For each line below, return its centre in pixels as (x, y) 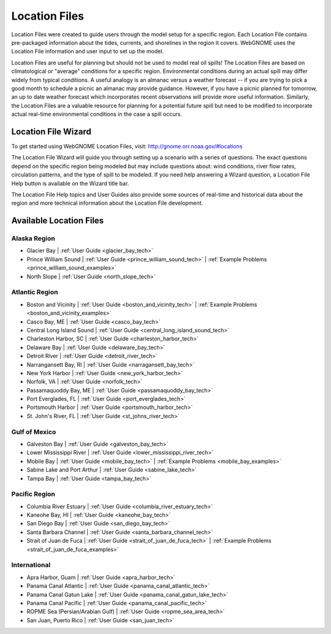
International (31, 565)
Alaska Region (33, 239)
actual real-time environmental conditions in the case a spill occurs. (97, 114)
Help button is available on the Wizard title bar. (70, 183)
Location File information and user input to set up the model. (88, 52)
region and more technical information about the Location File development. (107, 203)
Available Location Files (58, 221)
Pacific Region (33, 494)
